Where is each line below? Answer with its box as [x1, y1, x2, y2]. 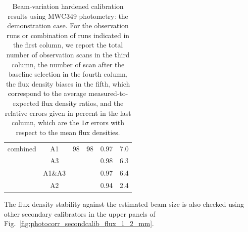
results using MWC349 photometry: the [7, 10, 128, 21]
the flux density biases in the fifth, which [6, 78, 130, 89]
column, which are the [11, 117, 79, 128]
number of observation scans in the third [6, 49, 130, 59]
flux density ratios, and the [41, 97, 124, 108]
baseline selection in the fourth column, [8, 69, 128, 79]
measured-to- [88, 88, 128, 98]
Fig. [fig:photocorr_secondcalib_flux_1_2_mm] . [4, 218, 154, 229]
